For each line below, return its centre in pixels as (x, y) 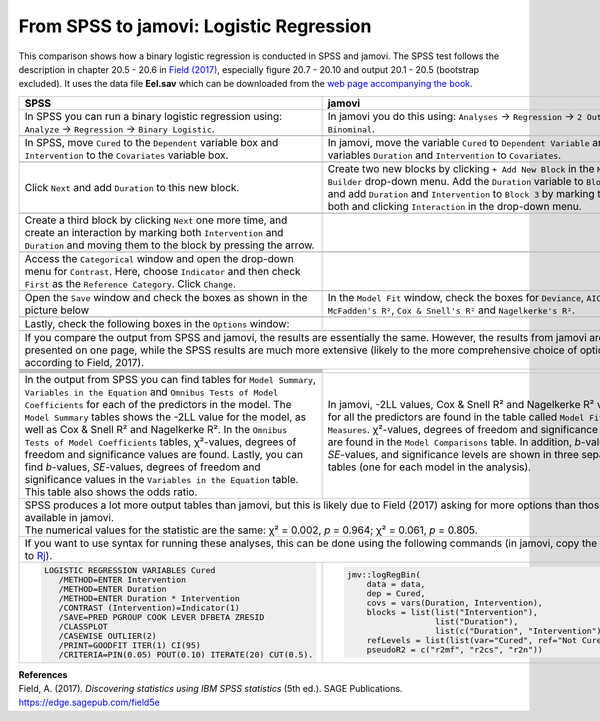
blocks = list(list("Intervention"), (452, 612)
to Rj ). (38, 555)
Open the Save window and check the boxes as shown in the (166, 297)
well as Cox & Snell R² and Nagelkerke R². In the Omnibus (156, 429)
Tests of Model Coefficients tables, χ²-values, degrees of (160, 442)
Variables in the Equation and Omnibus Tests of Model (151, 392)
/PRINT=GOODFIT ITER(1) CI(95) (130, 645)
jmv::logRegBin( (383, 575)
